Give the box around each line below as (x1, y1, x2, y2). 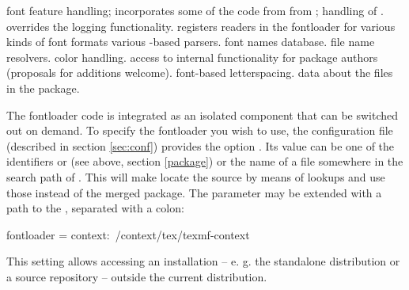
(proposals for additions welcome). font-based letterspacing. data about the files (6, 64, 393, 81)
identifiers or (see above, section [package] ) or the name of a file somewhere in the (6, 153, 403, 170)
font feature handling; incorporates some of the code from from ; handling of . (6, 2, 384, 18)
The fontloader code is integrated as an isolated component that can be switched (6, 106, 399, 123)
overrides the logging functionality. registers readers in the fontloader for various (6, 17, 396, 34)
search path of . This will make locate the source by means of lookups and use (6, 168, 385, 185)
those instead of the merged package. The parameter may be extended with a (6, 184, 382, 200)
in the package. (6, 79, 80, 96)
